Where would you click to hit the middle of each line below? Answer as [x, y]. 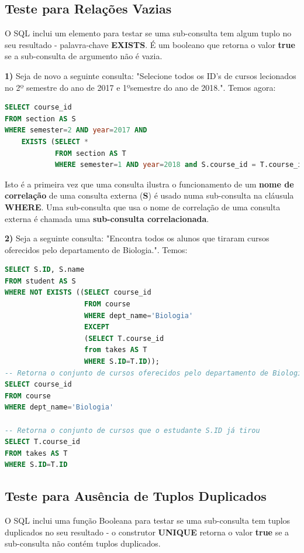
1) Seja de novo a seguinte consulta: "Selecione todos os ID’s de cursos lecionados [151, 75]
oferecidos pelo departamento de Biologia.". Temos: [96, 249]
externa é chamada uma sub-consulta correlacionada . [107, 218]
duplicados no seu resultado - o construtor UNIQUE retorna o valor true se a [147, 532]
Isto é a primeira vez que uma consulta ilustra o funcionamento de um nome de [149, 184]
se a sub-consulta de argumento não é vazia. [84, 56]
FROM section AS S [40, 119]
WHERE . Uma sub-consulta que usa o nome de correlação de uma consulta [143, 206]
